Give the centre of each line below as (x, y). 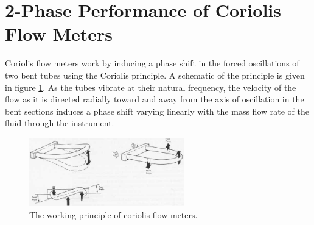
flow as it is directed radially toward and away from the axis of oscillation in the (155, 99)
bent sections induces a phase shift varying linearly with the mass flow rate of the (157, 111)
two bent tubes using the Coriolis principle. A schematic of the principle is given (155, 75)
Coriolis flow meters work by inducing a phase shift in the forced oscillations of (152, 63)
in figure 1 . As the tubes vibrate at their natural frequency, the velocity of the (151, 87)
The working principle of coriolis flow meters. (113, 214)
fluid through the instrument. (60, 123)
